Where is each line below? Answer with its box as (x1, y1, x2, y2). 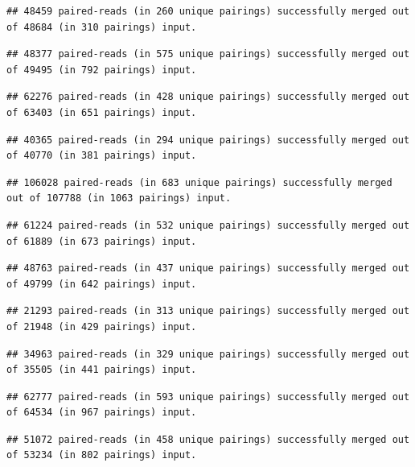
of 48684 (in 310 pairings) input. (6, 21, 197, 33)
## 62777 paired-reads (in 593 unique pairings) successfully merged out (6, 391, 410, 403)
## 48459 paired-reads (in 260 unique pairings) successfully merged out (6, 6, 410, 17)
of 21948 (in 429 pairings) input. (6, 320, 197, 333)
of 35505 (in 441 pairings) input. (6, 364, 197, 376)
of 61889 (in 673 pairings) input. (6, 235, 197, 247)
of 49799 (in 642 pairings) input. (6, 278, 197, 290)
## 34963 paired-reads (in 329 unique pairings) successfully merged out (6, 348, 410, 360)
